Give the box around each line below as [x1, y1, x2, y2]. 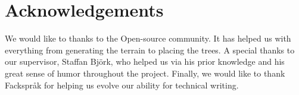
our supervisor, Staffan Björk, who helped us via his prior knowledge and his [5, 55, 285, 68]
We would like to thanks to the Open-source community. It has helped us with [5, 32, 291, 45]
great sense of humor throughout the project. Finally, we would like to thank [5, 66, 285, 79]
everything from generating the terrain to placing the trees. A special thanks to [5, 43, 295, 56]
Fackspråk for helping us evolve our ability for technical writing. [5, 78, 239, 91]
